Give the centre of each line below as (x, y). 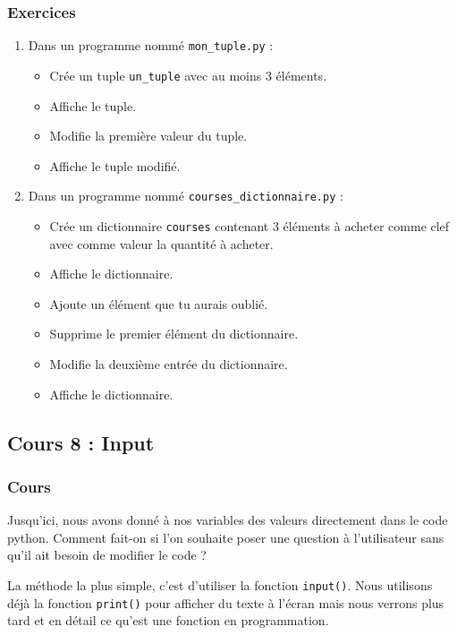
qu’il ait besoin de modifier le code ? (107, 555)
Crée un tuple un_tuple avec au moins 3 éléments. (188, 75)
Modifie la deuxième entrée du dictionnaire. (169, 364)
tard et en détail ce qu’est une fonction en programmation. (168, 620)
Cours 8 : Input (81, 442)
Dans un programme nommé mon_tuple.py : (151, 45)
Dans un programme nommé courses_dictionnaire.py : (186, 196)
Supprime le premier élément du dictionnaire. (174, 334)
